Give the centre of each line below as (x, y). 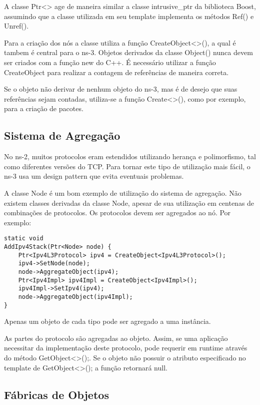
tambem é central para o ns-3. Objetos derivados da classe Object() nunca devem (128, 52)
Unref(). (16, 26)
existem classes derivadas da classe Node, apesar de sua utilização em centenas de (129, 202)
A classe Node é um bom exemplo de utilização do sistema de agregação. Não (123, 192)
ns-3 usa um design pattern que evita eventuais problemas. (94, 176)
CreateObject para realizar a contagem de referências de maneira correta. (116, 72)
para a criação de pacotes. (44, 108)
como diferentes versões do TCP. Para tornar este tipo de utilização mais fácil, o (127, 166)
